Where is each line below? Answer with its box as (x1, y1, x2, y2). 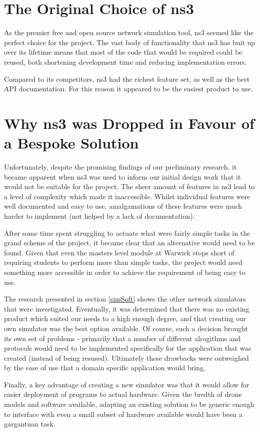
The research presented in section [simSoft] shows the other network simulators (4, 294, 246, 304)
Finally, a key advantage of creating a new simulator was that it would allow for (4, 379, 249, 389)
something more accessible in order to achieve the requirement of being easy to (4, 266, 245, 277)
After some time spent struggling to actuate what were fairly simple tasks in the (4, 227, 250, 238)
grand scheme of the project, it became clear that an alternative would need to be (4, 237, 255, 248)
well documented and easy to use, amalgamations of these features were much (4, 201, 242, 211)
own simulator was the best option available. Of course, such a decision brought (4, 323, 248, 333)
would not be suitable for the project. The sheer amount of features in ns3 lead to (4, 181, 255, 192)
